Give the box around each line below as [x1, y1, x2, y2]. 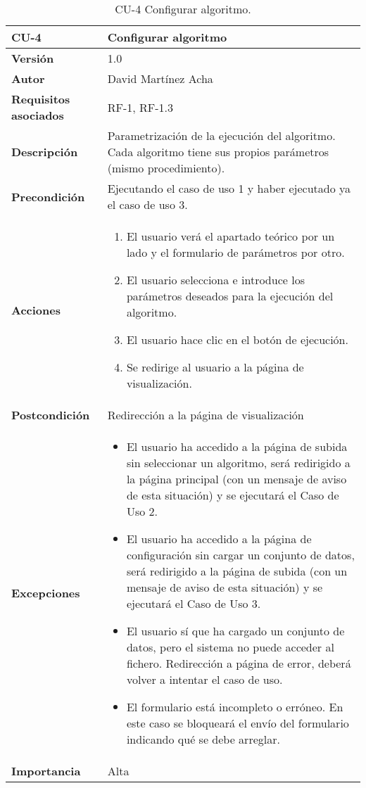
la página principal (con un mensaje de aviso [126, 471, 347, 487]
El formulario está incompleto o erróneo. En [126, 699, 343, 715]
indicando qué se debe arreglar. [126, 731, 280, 747]
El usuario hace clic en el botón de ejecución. [126, 331, 348, 348]
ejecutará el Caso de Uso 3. [126, 595, 261, 611]
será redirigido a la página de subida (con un [126, 563, 348, 579]
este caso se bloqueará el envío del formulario [126, 715, 349, 731]
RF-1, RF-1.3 [107, 99, 174, 115]
